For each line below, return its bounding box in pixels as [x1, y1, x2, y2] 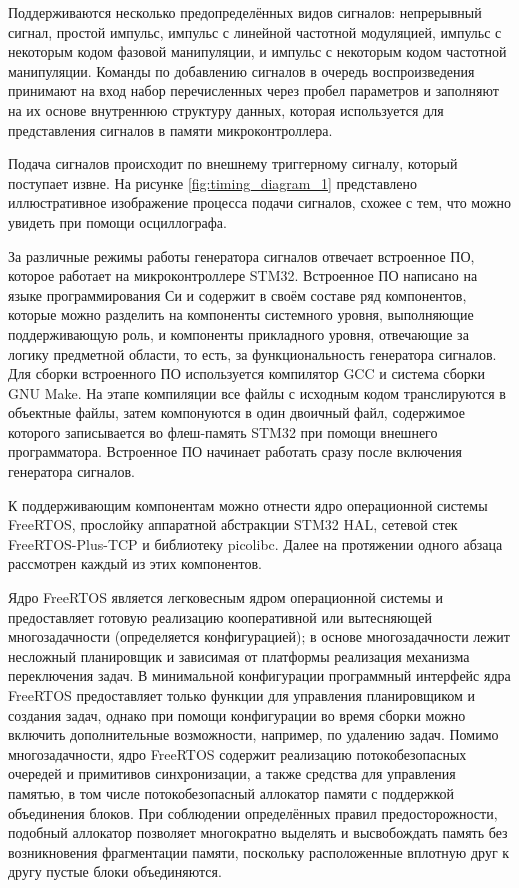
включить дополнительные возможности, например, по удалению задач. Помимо [8, 724, 499, 745]
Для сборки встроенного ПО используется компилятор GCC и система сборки [8, 363, 486, 384]
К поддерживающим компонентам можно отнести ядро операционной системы [8, 494, 488, 515]
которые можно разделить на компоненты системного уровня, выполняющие [8, 304, 474, 325]
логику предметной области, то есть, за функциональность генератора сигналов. [8, 343, 497, 364]
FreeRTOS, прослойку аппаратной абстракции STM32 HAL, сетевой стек [8, 514, 458, 535]
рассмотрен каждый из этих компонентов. [8, 553, 262, 574]
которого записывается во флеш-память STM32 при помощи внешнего [8, 421, 438, 442]
